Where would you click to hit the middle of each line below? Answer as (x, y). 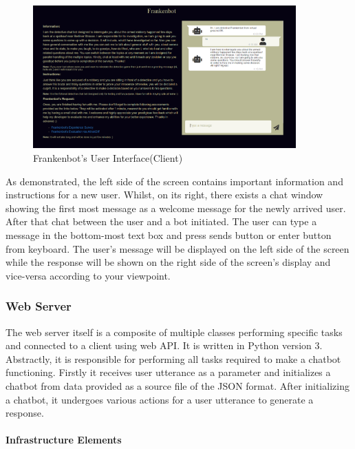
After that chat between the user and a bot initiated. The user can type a (161, 221)
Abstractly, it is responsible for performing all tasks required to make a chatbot (173, 358)
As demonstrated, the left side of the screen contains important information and (174, 181)
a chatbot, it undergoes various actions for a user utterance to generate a (160, 399)
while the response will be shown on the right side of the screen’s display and (168, 262)
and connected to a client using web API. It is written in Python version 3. (164, 345)
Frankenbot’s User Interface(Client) (108, 157)
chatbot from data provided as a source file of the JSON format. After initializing (177, 385)
